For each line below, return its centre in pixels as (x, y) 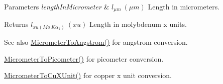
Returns (16, 24)
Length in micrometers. (184, 6)
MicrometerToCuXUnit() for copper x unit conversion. (88, 75)
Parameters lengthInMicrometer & (57, 6)
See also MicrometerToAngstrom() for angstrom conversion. (96, 42)
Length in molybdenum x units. (138, 24)
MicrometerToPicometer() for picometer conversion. (84, 58)
